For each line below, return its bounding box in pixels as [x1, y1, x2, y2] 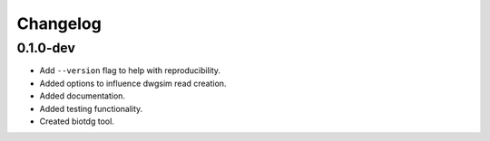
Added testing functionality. [39, 103, 143, 114]
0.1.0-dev [16, 40, 76, 56]
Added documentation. [39, 90, 126, 101]
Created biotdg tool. [39, 116, 115, 127]
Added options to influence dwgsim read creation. [39, 78, 227, 89]
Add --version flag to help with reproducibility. [39, 65, 221, 76]
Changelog [16, 14, 102, 33]
